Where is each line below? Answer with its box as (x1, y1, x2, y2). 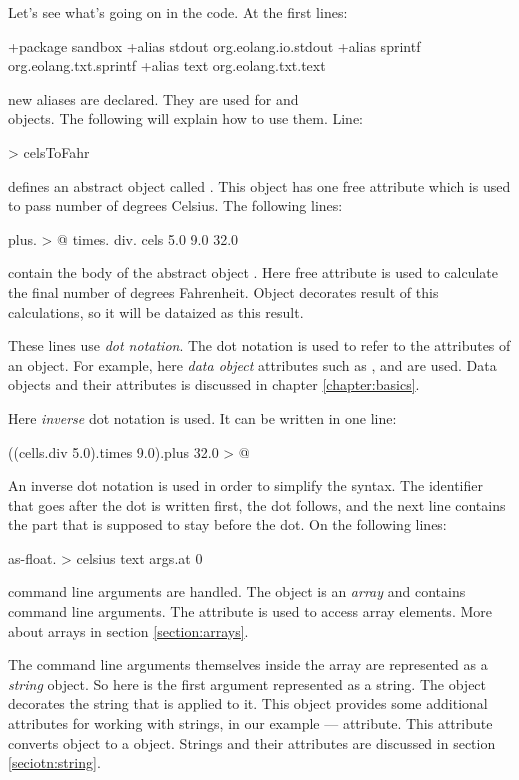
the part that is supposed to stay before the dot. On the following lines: (8, 514, 447, 535)
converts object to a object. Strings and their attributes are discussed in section (8, 732, 496, 753)
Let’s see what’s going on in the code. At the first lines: (8, 2, 348, 22)
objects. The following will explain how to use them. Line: (8, 108, 364, 129)
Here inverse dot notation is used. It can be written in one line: (8, 407, 397, 428)
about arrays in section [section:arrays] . (8, 620, 249, 641)
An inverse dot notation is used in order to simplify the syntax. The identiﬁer (8, 475, 484, 496)
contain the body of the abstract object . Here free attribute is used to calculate (8, 262, 498, 283)
